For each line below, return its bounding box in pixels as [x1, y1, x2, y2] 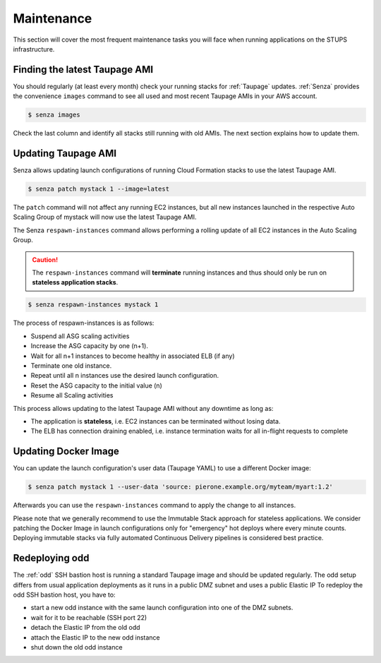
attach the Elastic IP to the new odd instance [30, 633, 160, 642]
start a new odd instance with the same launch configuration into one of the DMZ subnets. [30, 604, 294, 612]
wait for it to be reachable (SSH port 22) [30, 613, 147, 621]
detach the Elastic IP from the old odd [30, 623, 140, 632]
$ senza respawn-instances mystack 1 [28, 301, 159, 309]
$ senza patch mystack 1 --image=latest [28, 185, 169, 193]
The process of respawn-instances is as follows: [13, 318, 155, 328]
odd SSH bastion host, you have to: [13, 590, 116, 599]
